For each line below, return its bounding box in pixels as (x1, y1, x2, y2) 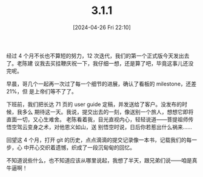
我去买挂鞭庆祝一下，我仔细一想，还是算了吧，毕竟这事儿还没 (39, 59, 194, 67)
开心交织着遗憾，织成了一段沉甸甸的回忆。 (28, 144, 135, 151)
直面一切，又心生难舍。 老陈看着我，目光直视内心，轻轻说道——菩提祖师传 (6, 116, 194, 123)
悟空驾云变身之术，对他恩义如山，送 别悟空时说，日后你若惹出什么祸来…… (6, 123, 193, 130)
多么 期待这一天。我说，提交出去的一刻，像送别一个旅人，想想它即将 (22, 108, 194, 115)
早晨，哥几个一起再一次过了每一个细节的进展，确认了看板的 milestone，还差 (6, 80, 197, 87)
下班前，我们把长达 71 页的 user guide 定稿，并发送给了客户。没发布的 (6, 101, 182, 108)
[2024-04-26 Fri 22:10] (72, 24, 131, 31)
